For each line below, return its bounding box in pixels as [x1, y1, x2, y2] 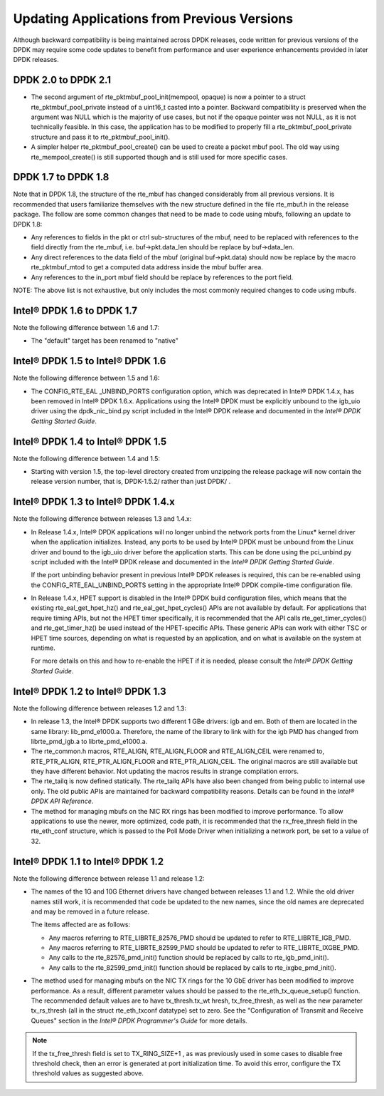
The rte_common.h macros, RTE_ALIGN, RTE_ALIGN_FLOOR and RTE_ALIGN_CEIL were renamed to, [31, 747, 325, 755]
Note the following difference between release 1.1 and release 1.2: [13, 874, 206, 883]
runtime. [31, 643, 56, 652]
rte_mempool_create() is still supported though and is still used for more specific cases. [31, 152, 288, 161]
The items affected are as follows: [31, 920, 131, 929]
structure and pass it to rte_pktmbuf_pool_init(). [31, 133, 171, 141]
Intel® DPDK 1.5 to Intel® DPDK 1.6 [13, 355, 166, 367]
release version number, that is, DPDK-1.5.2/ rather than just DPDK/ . [31, 477, 231, 486]
